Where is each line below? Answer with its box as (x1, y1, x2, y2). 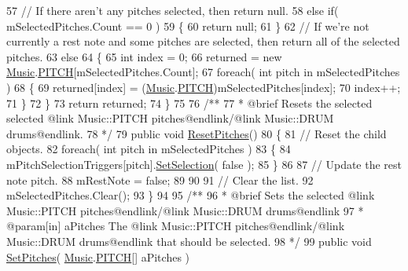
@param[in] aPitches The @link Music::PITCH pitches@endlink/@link (6, 218, 345, 234)
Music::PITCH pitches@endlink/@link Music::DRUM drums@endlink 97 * (6, 202, 364, 218)
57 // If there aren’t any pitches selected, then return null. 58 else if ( (6, 2, 339, 18)
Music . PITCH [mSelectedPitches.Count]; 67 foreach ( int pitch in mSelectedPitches (6, 64, 400, 80)
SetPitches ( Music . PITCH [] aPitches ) (6, 248, 190, 265)
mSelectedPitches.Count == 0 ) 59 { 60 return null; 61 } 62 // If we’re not (6, 17, 369, 34)
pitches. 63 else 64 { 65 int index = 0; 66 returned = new (6, 48, 282, 64)
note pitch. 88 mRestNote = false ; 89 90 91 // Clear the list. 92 (6, 171, 314, 188)
